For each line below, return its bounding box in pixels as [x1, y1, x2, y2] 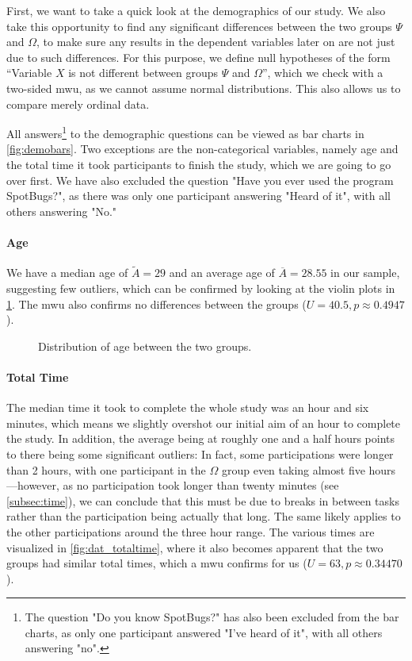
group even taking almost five [221, 461, 365, 478]
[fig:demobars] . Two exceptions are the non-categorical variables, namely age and [6, 140, 399, 157]
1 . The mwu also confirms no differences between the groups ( [6, 295, 307, 312]
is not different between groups [68, 64, 218, 81]
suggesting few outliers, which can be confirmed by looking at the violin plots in [6, 279, 395, 296]
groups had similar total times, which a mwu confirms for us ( [6, 555, 307, 571]
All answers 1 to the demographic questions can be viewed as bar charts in [6, 123, 364, 141]
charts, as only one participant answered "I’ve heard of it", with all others [25, 624, 383, 640]
